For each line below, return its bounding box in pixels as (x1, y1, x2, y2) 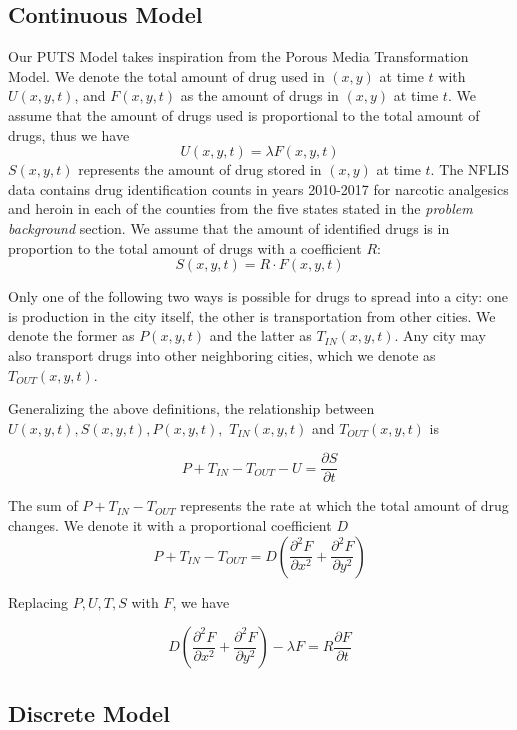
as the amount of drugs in (180, 85, 339, 106)
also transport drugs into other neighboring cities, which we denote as (8, 344, 436, 365)
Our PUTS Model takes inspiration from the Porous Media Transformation (8, 46, 469, 67)
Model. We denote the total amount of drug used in (8, 65, 325, 86)
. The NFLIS (430, 159, 510, 180)
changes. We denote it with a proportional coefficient (8, 514, 332, 535)
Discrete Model (8, 697, 170, 728)
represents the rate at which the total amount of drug (180, 495, 509, 516)
